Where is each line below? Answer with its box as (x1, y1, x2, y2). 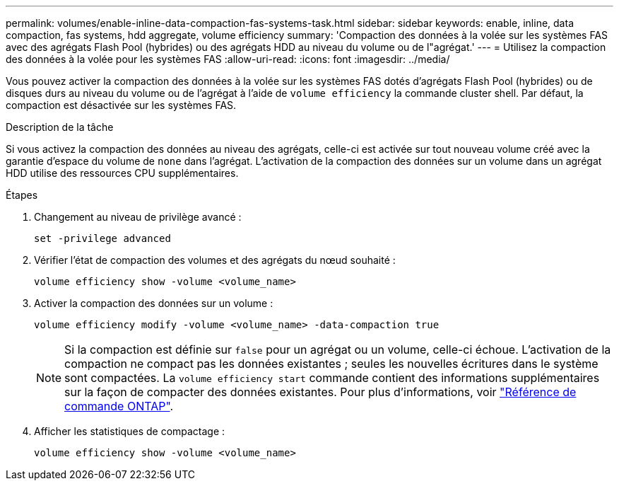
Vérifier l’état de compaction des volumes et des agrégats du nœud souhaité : (34, 254, 396, 266)
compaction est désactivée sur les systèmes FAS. (6, 99, 237, 111)
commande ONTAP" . (64, 399, 174, 413)
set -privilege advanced (34, 233, 171, 244)
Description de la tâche (6, 121, 114, 133)
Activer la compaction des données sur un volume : (34, 297, 273, 309)
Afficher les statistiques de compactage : (34, 425, 225, 437)
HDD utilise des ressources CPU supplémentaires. (6, 167, 239, 179)
